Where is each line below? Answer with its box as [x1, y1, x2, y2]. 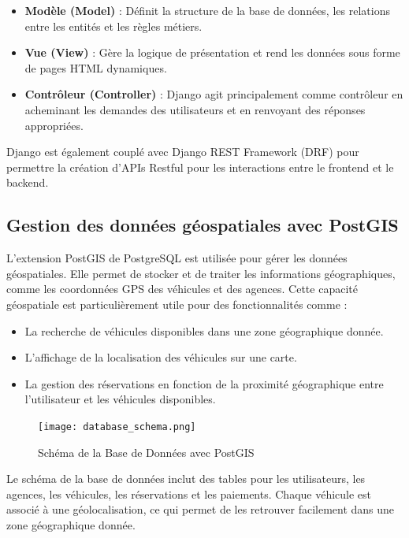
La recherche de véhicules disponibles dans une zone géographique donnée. [24, 322, 384, 339]
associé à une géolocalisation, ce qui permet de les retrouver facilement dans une [6, 501, 395, 518]
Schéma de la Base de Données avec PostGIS [38, 443, 255, 460]
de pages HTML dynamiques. [24, 59, 167, 76]
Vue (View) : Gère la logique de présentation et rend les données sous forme [24, 44, 400, 61]
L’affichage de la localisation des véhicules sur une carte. [24, 349, 297, 365]
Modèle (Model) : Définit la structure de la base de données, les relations [24, 2, 390, 18]
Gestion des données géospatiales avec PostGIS [6, 213, 399, 237]
